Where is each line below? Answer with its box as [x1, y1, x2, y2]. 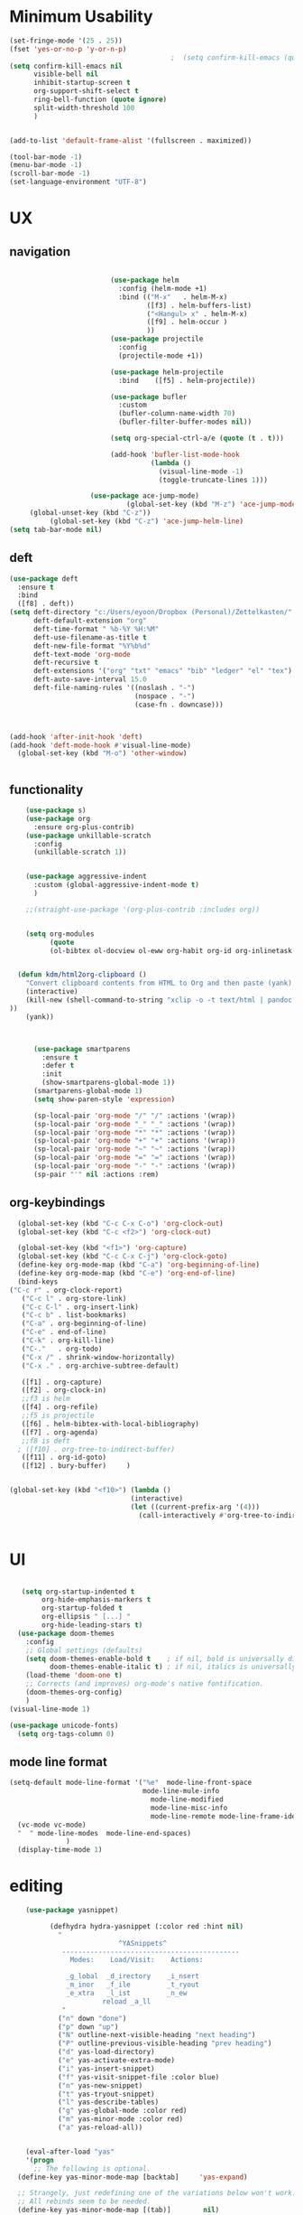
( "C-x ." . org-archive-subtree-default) [21, 1361, 179, 1370]
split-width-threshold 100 [32, 103, 135, 112]
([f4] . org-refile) [21, 1403, 99, 1412]
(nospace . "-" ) [133, 691, 196, 701]
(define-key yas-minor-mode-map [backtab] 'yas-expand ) [17, 2173, 248, 2182]
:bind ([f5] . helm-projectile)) [118, 376, 256, 385]
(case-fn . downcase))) [133, 700, 224, 709]
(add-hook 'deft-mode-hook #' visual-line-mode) [9, 741, 192, 750]
